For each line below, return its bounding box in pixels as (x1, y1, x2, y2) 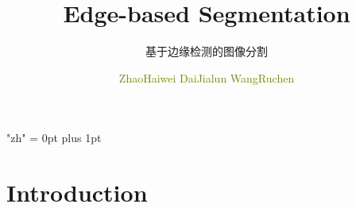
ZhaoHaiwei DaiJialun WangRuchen (118, 69, 295, 86)
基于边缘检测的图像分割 (145, 43, 268, 60)
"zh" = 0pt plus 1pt (6, 129, 102, 146)
